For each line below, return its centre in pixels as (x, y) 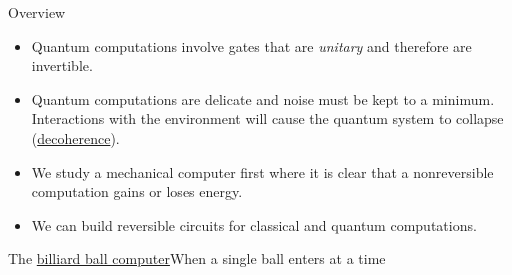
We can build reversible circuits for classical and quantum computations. (254, 224)
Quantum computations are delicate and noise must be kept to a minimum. (263, 98)
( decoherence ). (75, 137)
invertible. (62, 65)
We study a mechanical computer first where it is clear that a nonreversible (262, 171)
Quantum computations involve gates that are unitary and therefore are (251, 45)
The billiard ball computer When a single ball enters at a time (197, 258)
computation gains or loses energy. (137, 191)
